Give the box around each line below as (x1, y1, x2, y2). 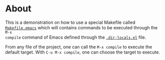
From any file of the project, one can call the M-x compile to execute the (5, 44, 153, 50)
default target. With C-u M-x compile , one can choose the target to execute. (5, 49, 161, 55)
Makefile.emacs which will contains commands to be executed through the (5, 24, 158, 30)
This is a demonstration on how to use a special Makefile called (5, 19, 136, 25)
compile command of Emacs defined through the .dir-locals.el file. (5, 34, 146, 40)
